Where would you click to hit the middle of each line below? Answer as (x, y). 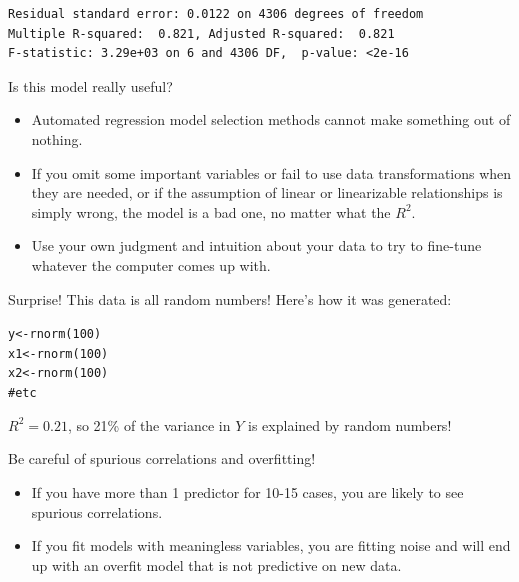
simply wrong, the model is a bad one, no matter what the (211, 211)
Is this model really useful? (90, 85)
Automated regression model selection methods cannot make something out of (271, 119)
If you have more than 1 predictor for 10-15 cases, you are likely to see (247, 491)
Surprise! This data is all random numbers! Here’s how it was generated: (230, 298)
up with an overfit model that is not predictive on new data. (216, 564)
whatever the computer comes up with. (151, 264)
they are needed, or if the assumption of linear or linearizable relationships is (267, 192)
